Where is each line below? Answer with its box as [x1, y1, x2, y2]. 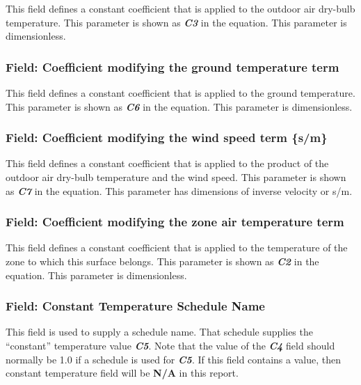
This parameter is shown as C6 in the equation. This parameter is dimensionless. [6, 99, 353, 113]
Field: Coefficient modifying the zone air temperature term [6, 213, 344, 230]
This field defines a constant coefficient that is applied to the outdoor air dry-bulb [6, 1, 355, 15]
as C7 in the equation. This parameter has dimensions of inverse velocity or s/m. [6, 183, 353, 198]
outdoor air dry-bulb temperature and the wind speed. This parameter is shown [6, 170, 346, 184]
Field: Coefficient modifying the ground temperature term [6, 58, 339, 75]
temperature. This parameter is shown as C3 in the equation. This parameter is [6, 15, 347, 29]
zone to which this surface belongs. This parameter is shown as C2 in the [6, 254, 319, 268]
